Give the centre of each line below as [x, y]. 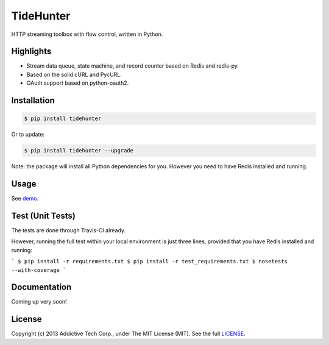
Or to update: [28, 135]
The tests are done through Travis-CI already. [69, 230]
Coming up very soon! [39, 302]
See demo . [25, 199]
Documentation [41, 287]
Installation [33, 101]
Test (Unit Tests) [43, 215]
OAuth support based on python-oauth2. [78, 83]
